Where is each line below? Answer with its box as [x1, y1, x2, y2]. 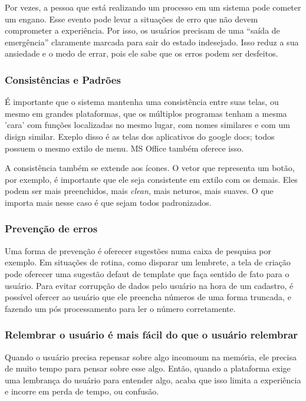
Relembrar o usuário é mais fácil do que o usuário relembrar [5, 327, 298, 342]
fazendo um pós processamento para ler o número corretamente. [5, 302, 236, 314]
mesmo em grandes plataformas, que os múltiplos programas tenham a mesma [5, 107, 287, 119]
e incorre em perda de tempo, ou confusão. [5, 385, 159, 397]
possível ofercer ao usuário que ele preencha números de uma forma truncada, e [5, 291, 291, 303]
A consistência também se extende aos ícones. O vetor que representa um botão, [5, 162, 295, 174]
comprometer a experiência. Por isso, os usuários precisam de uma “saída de [5, 24, 280, 37]
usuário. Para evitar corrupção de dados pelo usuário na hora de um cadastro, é [5, 279, 294, 291]
